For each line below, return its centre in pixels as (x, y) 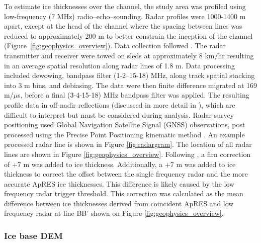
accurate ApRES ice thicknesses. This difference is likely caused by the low (119, 183)
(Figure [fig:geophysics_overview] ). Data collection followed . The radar (115, 46)
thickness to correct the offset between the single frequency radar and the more (126, 174)
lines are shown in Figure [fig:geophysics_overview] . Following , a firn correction (127, 154)
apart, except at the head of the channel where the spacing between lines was (123, 26)
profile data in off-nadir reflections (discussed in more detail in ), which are (120, 104)
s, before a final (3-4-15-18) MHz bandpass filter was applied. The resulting (134, 95)
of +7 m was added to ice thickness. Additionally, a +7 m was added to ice (120, 164)
